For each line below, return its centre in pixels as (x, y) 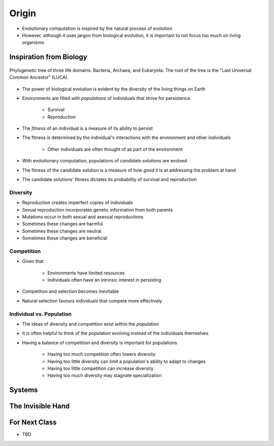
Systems (24, 390)
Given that (33, 261)
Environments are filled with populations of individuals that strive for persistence (106, 98)
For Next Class (33, 422)
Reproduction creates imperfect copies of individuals (77, 202)
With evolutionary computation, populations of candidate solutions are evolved (105, 161)
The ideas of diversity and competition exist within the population (91, 324)
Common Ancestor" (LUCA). (39, 77)
